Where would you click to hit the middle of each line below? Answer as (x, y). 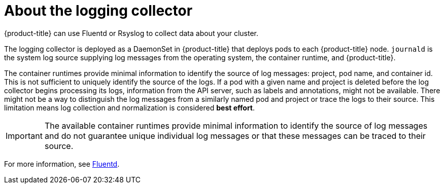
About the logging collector (98, 11)
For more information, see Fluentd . (62, 164)
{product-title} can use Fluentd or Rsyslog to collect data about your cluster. (131, 33)
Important (24, 136)
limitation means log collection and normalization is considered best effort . (130, 107)
